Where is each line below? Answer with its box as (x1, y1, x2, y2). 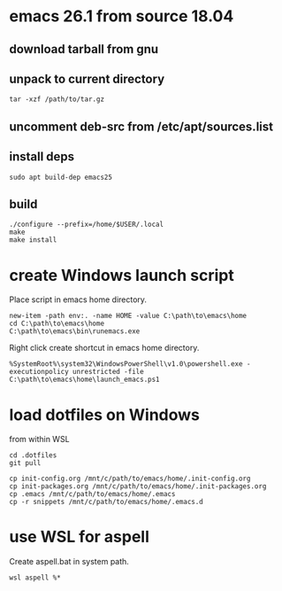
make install (9, 236, 57, 245)
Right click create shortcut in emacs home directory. (9, 343, 200, 354)
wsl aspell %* (9, 573, 62, 582)
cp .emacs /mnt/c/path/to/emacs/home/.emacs (9, 490, 176, 499)
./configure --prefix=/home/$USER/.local (9, 220, 164, 229)
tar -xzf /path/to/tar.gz (9, 95, 104, 104)
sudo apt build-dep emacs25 (9, 173, 113, 182)
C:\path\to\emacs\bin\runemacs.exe (9, 327, 141, 336)
